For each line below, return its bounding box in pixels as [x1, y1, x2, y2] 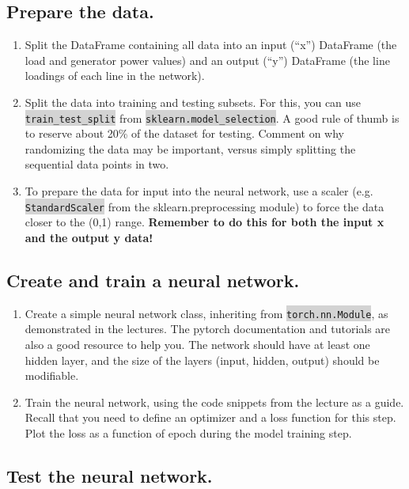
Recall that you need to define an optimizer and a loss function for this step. [25, 409, 396, 426]
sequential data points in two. [25, 156, 169, 172]
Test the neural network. [6, 463, 213, 487]
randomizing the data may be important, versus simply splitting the [25, 140, 356, 157]
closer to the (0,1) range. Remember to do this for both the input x [25, 214, 384, 230]
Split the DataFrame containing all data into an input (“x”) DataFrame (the [25, 36, 397, 53]
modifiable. [25, 367, 79, 384]
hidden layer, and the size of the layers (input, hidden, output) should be [25, 351, 380, 368]
